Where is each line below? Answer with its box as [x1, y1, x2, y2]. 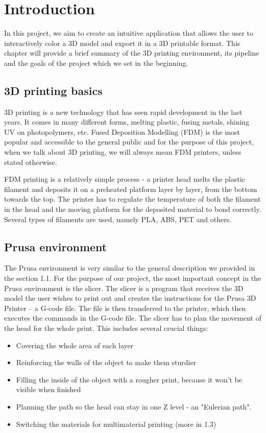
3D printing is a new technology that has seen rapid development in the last [4, 106, 243, 117]
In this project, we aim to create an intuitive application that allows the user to [4, 28, 253, 38]
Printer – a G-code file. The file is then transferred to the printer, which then [4, 302, 246, 313]
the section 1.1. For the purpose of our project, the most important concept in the [4, 273, 261, 283]
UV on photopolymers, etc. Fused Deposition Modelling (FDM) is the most [4, 126, 240, 137]
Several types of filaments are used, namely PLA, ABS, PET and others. [4, 213, 232, 224]
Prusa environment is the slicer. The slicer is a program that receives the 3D [4, 282, 244, 293]
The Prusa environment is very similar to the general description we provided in [4, 262, 255, 273]
